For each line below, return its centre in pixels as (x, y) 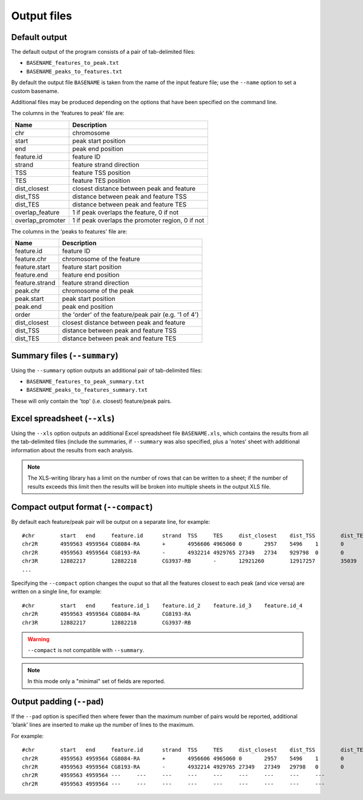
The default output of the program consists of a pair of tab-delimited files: (103, 52)
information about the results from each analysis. (72, 450)
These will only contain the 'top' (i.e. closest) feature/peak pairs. (91, 401)
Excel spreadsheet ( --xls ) (63, 418)
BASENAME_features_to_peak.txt (73, 63)
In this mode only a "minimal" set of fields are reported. (96, 681)
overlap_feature (37, 212)
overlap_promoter (40, 220)
